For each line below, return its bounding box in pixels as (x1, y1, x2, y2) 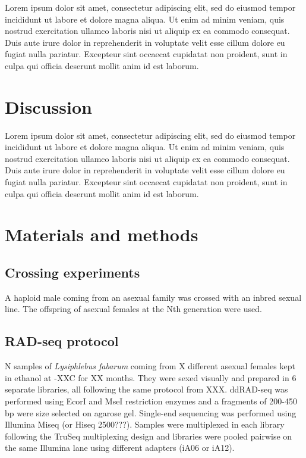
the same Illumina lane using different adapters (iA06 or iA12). (5, 441, 235, 454)
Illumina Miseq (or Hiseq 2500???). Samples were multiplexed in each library (5, 418, 285, 431)
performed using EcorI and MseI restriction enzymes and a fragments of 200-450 (5, 395, 297, 407)
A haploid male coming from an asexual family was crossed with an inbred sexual (5, 291, 302, 303)
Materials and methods (5, 222, 198, 247)
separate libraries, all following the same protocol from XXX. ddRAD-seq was (5, 383, 288, 395)
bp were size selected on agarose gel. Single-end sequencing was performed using (5, 406, 296, 419)
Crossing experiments (5, 263, 140, 282)
